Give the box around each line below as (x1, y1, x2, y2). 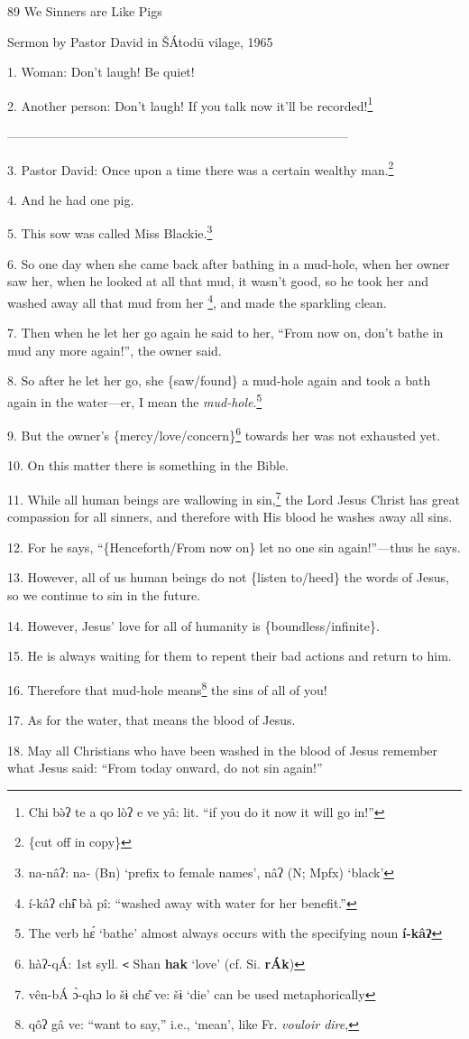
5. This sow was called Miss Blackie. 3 (7, 221, 213, 243)
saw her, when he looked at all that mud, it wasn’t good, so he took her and (7, 272, 428, 291)
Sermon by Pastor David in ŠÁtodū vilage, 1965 (7, 32, 273, 51)
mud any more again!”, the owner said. (7, 340, 222, 359)
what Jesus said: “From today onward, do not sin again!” (7, 758, 323, 777)
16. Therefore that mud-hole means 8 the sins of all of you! (7, 677, 327, 699)
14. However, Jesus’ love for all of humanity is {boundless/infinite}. (7, 616, 380, 635)
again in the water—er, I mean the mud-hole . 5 (7, 389, 262, 411)
